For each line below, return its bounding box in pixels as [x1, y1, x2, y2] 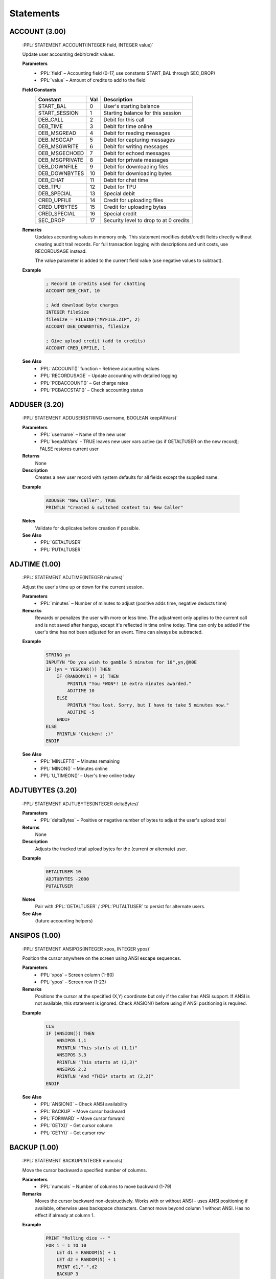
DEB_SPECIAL [38, 190, 72, 197]
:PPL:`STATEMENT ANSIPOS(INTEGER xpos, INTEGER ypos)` [22, 945, 151, 952]
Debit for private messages [103, 156, 169, 163]
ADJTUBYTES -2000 [45, 876, 89, 882]
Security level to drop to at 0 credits [103, 216, 190, 224]
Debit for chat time [103, 177, 148, 184]
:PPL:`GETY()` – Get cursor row [39, 1130, 105, 1136]
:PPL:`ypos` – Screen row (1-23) [39, 979, 107, 985]
